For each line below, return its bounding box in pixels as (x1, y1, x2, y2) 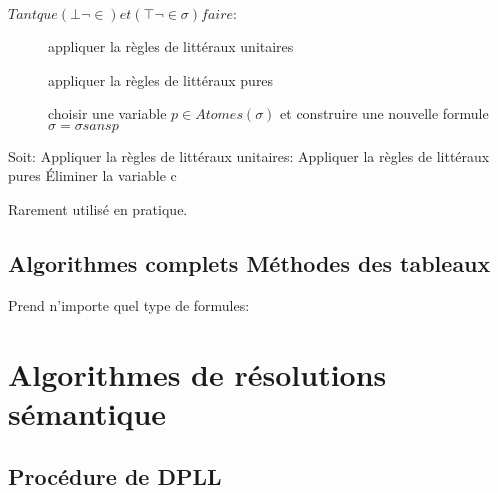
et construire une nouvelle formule (280, 103, 489, 124)
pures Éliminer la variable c (8, 165, 177, 186)
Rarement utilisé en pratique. (8, 198, 188, 219)
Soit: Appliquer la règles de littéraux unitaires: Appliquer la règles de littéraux (8, 145, 490, 166)
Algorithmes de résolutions (8, 353, 387, 394)
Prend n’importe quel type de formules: (8, 294, 250, 315)
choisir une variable (48, 103, 167, 124)
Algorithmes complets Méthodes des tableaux (8, 247, 491, 278)
